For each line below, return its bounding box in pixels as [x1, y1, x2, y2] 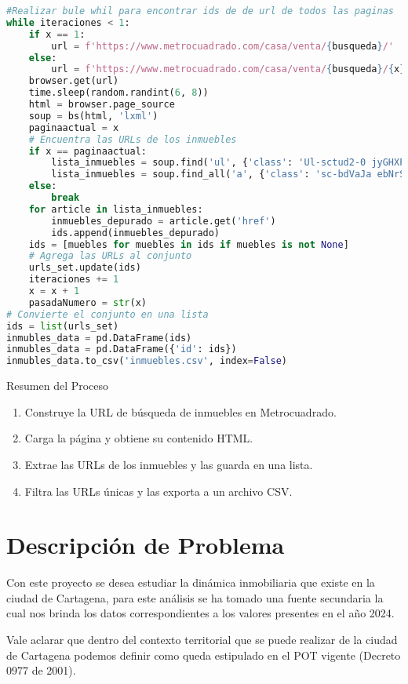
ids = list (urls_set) [6, 320, 119, 332]
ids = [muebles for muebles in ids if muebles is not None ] [28, 238, 349, 250]
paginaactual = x [28, 122, 119, 133]
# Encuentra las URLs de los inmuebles [28, 133, 237, 145]
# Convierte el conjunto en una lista [6, 308, 209, 320]
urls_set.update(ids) [28, 262, 141, 274]
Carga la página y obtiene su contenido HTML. [24, 430, 253, 446]
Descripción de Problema [6, 529, 285, 561]
